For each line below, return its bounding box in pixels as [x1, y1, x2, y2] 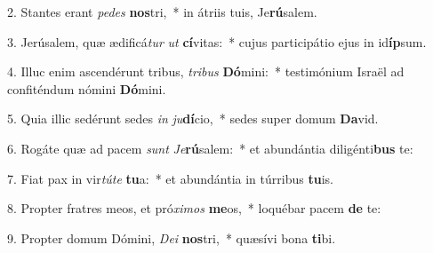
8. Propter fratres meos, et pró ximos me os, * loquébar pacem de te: [7, 199, 381, 217]
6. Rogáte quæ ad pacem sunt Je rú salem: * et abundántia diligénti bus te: [7, 138, 413, 157]
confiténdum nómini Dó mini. [7, 79, 166, 98]
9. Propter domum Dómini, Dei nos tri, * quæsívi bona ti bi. [7, 228, 336, 247]
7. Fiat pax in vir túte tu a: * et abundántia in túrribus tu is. [7, 169, 333, 187]
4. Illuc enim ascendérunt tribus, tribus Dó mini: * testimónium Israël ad [7, 62, 405, 81]
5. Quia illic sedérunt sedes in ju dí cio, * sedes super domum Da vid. [7, 109, 379, 128]
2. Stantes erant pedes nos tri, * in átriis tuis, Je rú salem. [7, 3, 317, 20]
